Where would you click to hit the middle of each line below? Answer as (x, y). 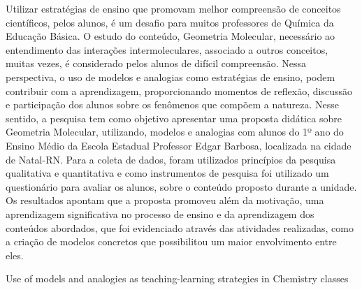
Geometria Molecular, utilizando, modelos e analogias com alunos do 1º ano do (175, 132)
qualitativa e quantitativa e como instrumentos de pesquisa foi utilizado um (167, 173)
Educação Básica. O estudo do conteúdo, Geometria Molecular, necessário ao (171, 36)
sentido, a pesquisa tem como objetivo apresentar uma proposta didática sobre (174, 118)
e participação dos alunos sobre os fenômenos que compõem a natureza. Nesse (172, 104)
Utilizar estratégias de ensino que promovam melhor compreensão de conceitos (173, 8)
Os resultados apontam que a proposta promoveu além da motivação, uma (165, 200)
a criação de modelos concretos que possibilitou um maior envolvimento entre (171, 241)
